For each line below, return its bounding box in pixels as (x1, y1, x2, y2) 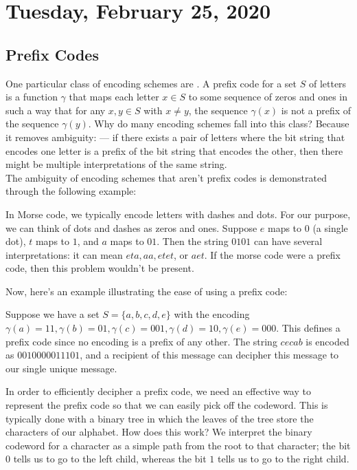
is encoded (306, 334, 349, 348)
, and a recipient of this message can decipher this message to (80, 348, 339, 362)
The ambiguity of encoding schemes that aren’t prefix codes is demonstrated (5, 170, 327, 184)
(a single (312, 220, 348, 235)
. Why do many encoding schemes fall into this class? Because (88, 116, 349, 131)
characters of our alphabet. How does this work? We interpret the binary (5, 425, 312, 439)
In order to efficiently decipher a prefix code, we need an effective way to (5, 384, 311, 398)
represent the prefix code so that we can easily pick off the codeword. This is (5, 398, 328, 412)
